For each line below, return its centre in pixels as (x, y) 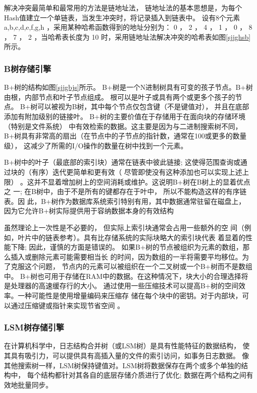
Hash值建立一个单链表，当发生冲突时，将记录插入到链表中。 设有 (110, 17)
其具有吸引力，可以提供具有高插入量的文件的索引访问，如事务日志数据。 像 (127, 356)
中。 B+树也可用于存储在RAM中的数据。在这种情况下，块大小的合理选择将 (126, 276)
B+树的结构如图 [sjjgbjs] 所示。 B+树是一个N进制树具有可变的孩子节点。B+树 (128, 87)
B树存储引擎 (28, 68)
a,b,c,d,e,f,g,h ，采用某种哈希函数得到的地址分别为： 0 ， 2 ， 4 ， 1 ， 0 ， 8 (128, 27)
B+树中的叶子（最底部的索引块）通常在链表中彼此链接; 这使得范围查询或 (122, 162)
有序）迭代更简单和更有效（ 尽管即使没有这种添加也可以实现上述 (137, 171)
